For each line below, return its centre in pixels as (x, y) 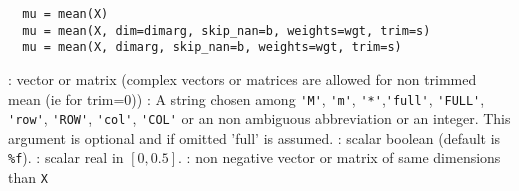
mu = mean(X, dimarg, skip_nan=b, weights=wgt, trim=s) (212, 47)
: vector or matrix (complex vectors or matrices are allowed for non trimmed (242, 78)
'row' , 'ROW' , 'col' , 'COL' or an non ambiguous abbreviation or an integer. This (259, 118)
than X (28, 177)
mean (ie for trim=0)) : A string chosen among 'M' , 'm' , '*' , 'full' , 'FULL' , (246, 98)
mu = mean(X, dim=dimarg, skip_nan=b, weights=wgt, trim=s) (226, 30)
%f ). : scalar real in (66, 157)
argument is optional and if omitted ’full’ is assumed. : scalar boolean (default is (254, 137)
